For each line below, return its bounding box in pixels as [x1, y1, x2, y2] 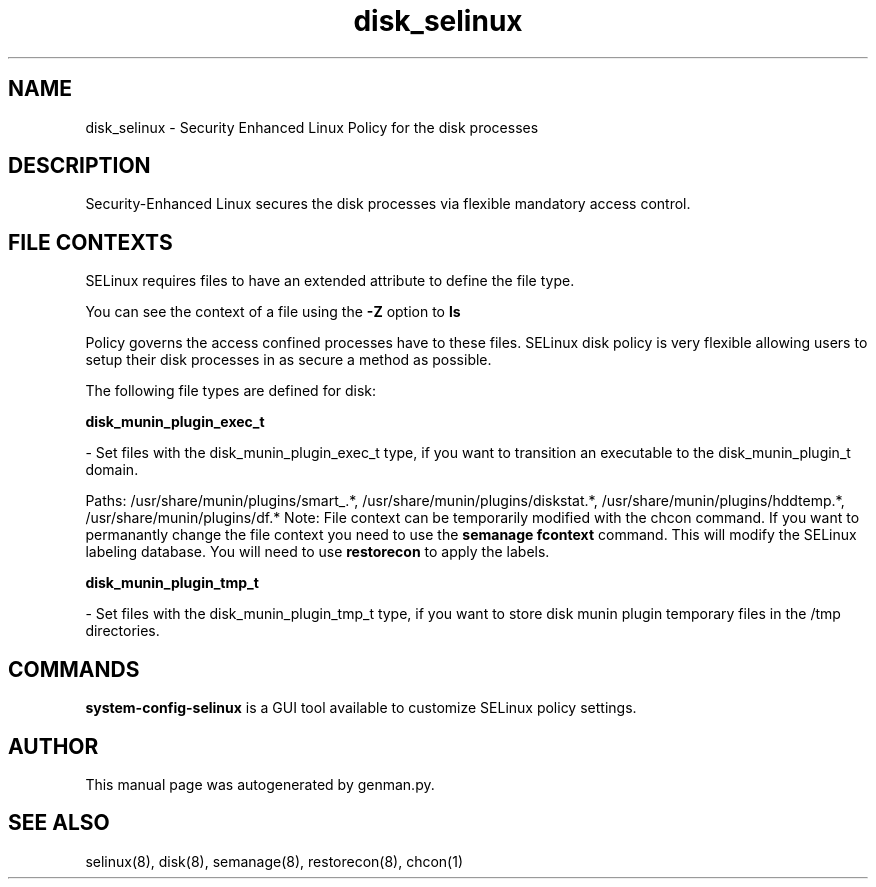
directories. [85, 622, 160, 640]
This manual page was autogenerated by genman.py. [85, 775, 435, 793]
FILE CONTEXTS [8, 229, 173, 255]
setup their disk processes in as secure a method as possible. [85, 351, 492, 369]
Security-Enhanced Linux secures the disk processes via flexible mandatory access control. [85, 195, 691, 213]
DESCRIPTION [8, 153, 151, 179]
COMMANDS [8, 656, 140, 682]
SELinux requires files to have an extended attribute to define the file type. [85, 272, 575, 290]
